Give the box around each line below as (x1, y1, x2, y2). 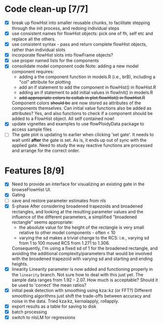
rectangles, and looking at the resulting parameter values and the (11, 208, 143, 214)
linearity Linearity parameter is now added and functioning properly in (11, 266, 153, 272)
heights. (11, 261, 28, 266)
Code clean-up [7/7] (4, 3, 89, 15)
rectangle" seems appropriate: (11, 219, 73, 225)
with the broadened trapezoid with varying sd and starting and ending (11, 256, 153, 262)
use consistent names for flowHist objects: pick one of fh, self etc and (11, 30, 153, 36)
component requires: (11, 69, 54, 75)
